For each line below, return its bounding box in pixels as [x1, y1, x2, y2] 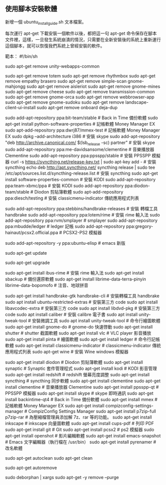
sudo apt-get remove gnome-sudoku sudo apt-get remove [5, 99, 124, 105]
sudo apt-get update [5, 250, 47, 256]
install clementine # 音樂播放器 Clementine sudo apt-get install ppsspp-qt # [5, 384, 159, 390]
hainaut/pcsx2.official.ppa [5, 230, 58, 236]
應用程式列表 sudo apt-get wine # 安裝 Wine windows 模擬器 [5, 349, 129, 355]
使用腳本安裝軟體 [5, 4, 57, 13]
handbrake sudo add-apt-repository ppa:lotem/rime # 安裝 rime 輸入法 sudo [5, 212, 160, 218]
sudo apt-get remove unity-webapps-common [5, 63, 100, 69]
